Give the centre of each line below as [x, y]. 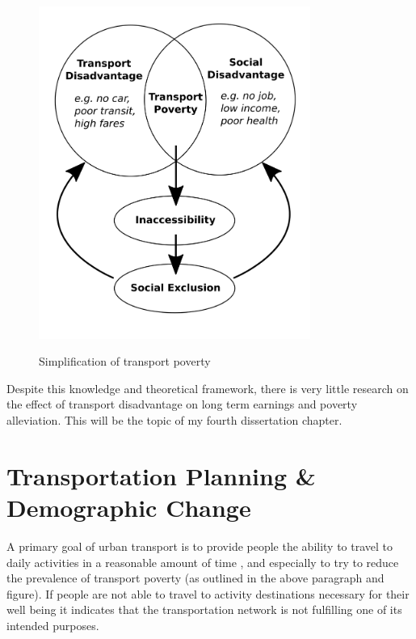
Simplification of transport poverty [125, 361]
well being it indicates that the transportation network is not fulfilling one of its [204, 609]
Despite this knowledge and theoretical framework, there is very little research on [208, 388]
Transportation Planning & [161, 475]
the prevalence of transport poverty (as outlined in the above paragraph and [195, 578]
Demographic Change [129, 507]
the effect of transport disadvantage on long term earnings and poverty [182, 404]
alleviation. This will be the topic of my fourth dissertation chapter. [174, 420]
